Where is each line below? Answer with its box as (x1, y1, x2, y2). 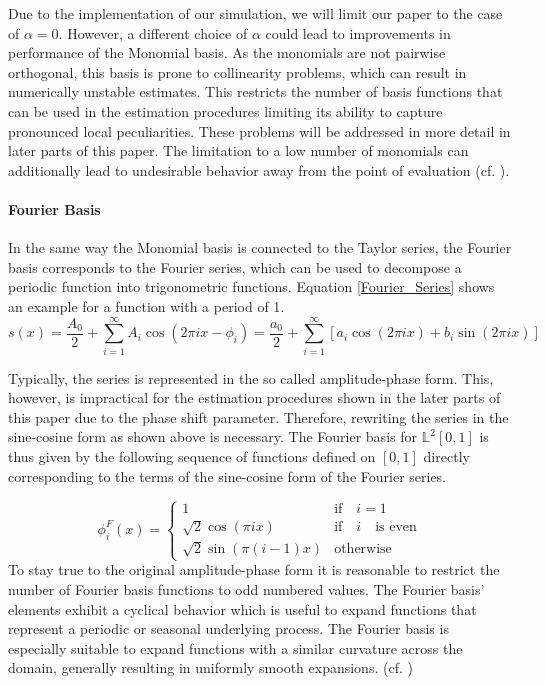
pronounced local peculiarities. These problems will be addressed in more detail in (8, 120, 511, 141)
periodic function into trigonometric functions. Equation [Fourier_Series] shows (8, 276, 495, 297)
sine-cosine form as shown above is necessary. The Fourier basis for (8, 426, 417, 447)
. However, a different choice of (58, 22, 248, 43)
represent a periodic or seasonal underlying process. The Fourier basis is (8, 618, 449, 639)
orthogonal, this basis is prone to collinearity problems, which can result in (8, 61, 467, 82)
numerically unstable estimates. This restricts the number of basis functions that (8, 81, 503, 102)
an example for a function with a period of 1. (8, 295, 285, 316)
